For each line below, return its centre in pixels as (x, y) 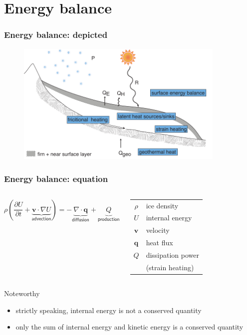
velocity (158, 230)
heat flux (159, 243)
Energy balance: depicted (56, 35)
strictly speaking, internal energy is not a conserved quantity (109, 310)
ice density (162, 205)
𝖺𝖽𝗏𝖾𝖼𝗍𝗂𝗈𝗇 (41, 219)
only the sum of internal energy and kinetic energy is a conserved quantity (129, 327)
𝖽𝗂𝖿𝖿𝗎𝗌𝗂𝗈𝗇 (81, 220)
